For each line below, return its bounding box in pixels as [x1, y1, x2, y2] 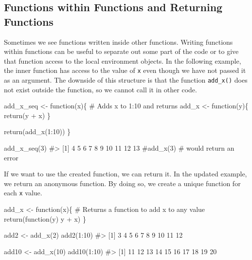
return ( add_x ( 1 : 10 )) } [4, 126, 71, 137]
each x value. [4, 188, 42, 198]
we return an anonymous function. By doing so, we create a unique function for [4, 178, 241, 188]
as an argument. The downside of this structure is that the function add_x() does [4, 75, 248, 85]
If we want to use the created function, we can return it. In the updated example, [4, 169, 247, 179]
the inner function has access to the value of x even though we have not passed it [4, 65, 246, 75]
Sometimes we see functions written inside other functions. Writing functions [4, 36, 233, 47]
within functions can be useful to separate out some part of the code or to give [4, 46, 239, 56]
